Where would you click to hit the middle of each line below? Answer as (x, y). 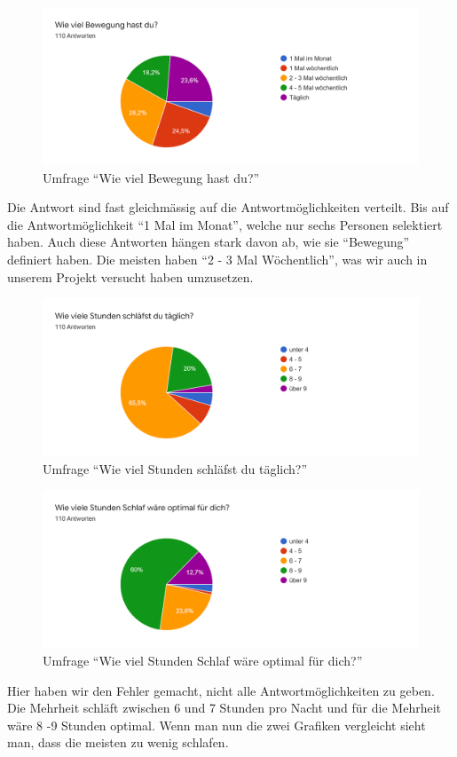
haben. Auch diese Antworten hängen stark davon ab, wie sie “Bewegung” (209, 242)
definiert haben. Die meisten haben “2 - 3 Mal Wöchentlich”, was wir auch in (217, 260)
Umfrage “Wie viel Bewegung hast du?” (151, 177)
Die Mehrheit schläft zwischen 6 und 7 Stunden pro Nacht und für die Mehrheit (224, 708)
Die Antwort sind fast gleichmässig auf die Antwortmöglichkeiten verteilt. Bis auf (228, 207)
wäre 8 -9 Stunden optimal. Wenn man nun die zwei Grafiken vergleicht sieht (217, 725)
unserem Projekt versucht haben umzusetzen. (130, 276)
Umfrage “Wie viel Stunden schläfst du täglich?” (175, 468)
